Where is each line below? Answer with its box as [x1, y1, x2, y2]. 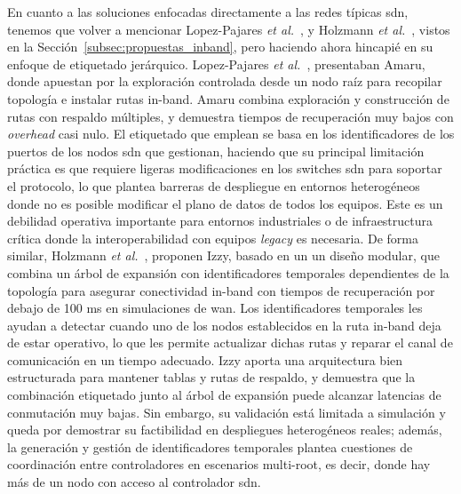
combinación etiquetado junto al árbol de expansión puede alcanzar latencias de [7, 386, 441, 404]
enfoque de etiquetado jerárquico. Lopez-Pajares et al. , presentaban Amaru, [7, 54, 425, 73]
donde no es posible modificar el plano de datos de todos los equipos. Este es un [7, 194, 443, 212]
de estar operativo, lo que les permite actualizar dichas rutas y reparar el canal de [7, 333, 453, 352]
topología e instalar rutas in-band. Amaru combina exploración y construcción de [7, 89, 449, 108]
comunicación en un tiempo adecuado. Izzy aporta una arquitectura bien [7, 350, 403, 369]
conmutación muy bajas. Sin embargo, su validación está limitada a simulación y [7, 402, 446, 421]
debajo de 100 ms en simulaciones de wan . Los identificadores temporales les [7, 299, 423, 317]
